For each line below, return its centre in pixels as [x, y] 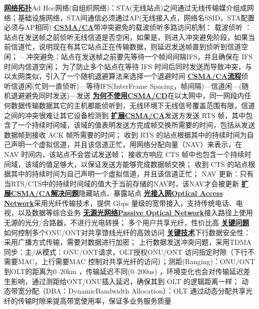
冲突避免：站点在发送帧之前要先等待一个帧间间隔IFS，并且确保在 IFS [139, 56]
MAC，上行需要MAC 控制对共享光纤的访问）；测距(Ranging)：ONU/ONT [136, 261]
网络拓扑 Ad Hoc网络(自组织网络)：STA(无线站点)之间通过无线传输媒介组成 [126, 7]
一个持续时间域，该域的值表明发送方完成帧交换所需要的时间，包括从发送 [136, 125]
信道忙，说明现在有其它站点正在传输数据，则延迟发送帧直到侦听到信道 [126, 47]
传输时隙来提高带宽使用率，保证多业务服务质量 [94, 300]
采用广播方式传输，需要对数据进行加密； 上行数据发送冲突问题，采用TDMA [128, 242]
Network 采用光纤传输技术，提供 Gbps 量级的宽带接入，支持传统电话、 [120, 203]
